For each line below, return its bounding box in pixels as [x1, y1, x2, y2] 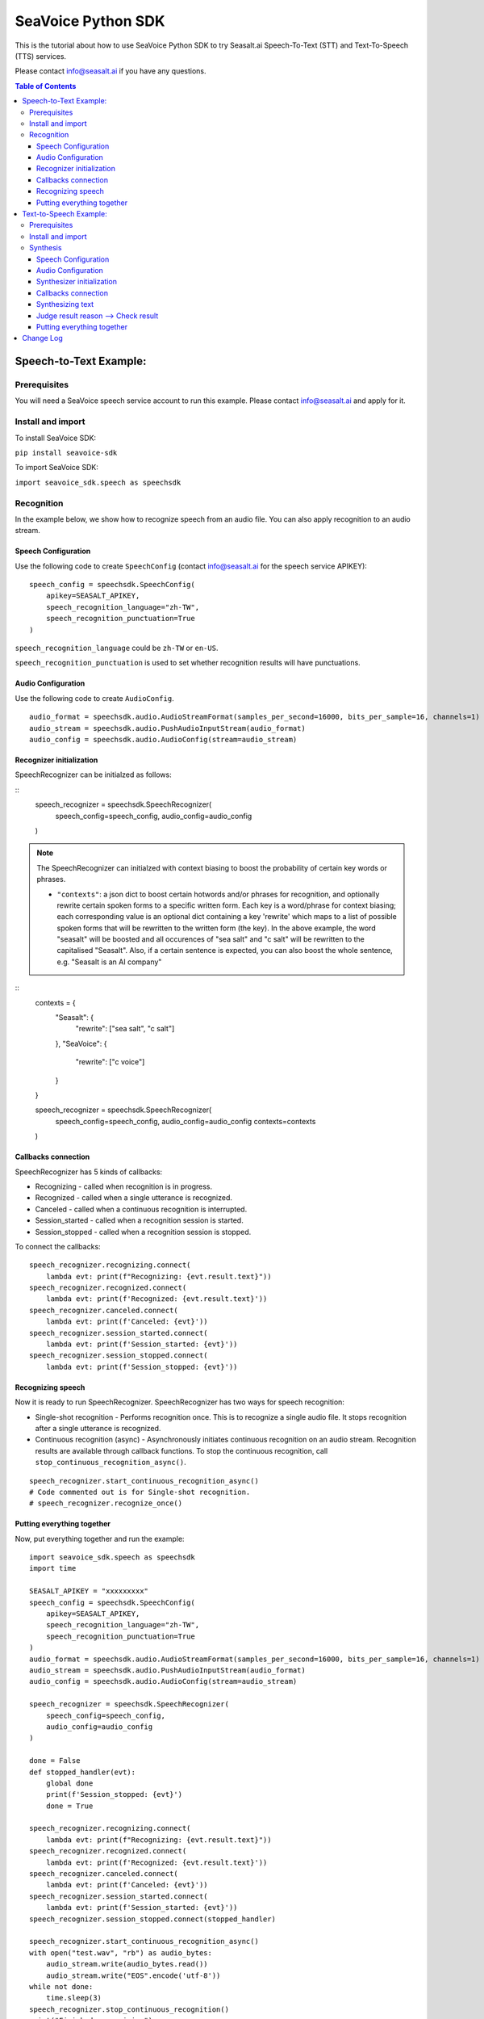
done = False [29, 1757, 81, 1765]
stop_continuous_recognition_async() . [35, 1458, 187, 1467]
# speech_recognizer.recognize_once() [29, 1499, 183, 1508]
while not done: [29, 1982, 94, 1991]
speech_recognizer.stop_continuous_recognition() [29, 2004, 230, 2014]
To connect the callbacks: [15, 1241, 101, 1251]
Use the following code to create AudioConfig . [15, 693, 174, 703]
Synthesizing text [36, 300, 94, 309]
